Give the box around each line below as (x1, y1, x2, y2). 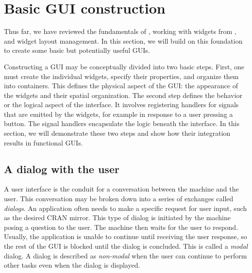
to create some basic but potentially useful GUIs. (4, 45, 150, 55)
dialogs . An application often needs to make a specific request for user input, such (4, 203, 247, 213)
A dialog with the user (4, 161, 119, 176)
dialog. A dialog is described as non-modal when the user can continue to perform (4, 250, 247, 260)
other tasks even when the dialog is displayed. (4, 260, 140, 270)
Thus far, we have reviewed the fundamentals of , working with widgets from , (4, 26, 236, 36)
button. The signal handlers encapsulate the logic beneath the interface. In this (4, 118, 239, 128)
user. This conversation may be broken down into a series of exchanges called (4, 193, 234, 204)
